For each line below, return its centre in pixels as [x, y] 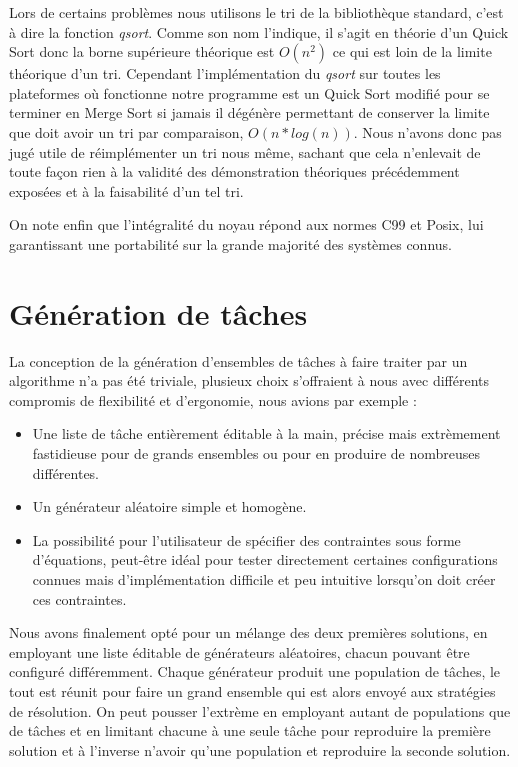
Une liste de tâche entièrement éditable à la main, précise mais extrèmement [266, 433]
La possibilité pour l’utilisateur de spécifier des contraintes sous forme [246, 539]
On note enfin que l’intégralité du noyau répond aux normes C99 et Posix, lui [246, 224]
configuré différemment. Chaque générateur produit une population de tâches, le [255, 671]
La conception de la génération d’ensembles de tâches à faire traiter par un [238, 360]
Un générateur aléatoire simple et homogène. [169, 506]
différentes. [66, 472]
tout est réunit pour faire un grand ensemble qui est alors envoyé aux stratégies [252, 690]
